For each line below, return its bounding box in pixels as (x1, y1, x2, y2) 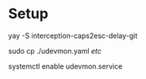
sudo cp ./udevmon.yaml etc (8, 46, 102, 55)
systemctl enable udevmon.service (8, 61, 123, 71)
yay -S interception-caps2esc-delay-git (8, 31, 138, 40)
